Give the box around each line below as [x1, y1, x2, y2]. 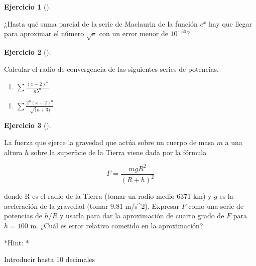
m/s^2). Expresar [125, 200, 179, 211]
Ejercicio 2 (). [4, 46, 51, 57]
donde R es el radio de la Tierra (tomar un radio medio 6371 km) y [4, 191, 212, 201]
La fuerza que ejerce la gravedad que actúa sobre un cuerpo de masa [4, 137, 214, 148]
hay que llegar [208, 18, 252, 29]
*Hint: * [4, 237, 29, 247]
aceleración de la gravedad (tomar [4, 200, 108, 211]
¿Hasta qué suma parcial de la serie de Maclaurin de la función [4, 18, 198, 29]
